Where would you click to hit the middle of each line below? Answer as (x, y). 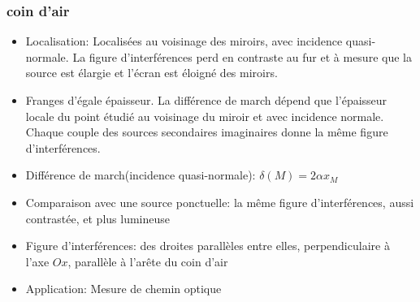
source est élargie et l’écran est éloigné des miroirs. (152, 73)
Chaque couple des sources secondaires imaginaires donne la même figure (207, 132)
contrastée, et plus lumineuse (97, 218)
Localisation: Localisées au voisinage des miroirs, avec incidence (184, 41)
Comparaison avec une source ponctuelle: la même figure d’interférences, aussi (220, 202)
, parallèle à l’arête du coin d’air (148, 261)
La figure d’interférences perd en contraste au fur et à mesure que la (242, 56)
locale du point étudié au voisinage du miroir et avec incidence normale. (205, 116)
